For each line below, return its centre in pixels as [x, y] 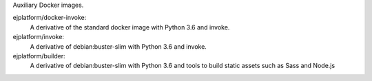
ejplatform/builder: [39, 56]
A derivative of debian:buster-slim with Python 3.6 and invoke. [118, 46]
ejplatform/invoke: [39, 37]
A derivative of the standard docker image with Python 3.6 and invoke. [130, 27]
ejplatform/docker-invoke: [50, 18]
